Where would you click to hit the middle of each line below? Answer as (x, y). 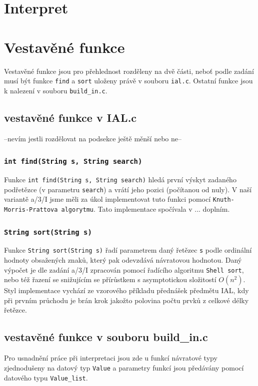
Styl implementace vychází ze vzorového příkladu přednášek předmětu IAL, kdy (126, 290)
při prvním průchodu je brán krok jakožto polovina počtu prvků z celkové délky (126, 300)
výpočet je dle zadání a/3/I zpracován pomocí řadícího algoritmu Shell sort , (124, 269)
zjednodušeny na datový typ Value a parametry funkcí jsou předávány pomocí (124, 367)
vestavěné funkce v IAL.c (70, 117)
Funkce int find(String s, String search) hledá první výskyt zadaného (120, 179)
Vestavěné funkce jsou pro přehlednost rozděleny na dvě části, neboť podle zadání (129, 71)
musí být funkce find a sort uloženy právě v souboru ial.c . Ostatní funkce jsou (128, 81)
